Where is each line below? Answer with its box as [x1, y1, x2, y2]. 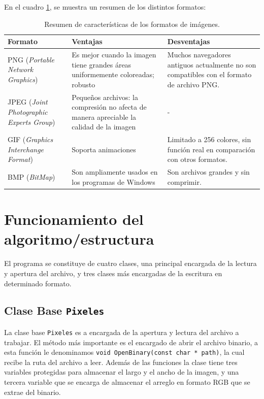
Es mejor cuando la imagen [72, 49, 156, 60]
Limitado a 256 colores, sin [167, 134, 251, 145]
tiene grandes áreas [72, 59, 131, 70]
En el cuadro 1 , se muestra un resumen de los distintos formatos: [4, 2, 206, 12]
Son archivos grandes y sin [167, 167, 250, 177]
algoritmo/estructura [4, 228, 154, 249]
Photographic [8, 107, 48, 117]
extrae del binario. [4, 386, 61, 397]
